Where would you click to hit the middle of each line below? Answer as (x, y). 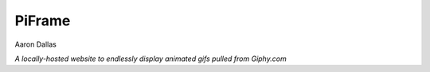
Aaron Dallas (36, 44)
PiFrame (43, 21)
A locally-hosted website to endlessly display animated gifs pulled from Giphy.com (150, 59)
